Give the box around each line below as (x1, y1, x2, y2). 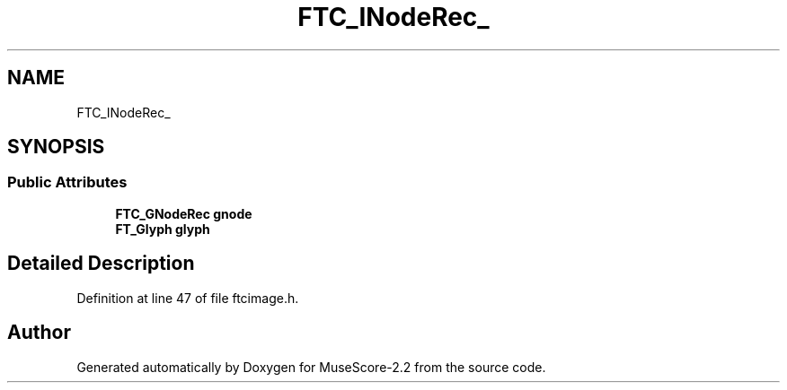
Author (7, 321, 71, 344)
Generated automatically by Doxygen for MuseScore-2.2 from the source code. (76, 359, 546, 375)
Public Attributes (7, 173, 128, 192)
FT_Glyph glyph (115, 221, 210, 237)
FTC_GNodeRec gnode (115, 205, 252, 221)
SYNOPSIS (7, 135, 105, 159)
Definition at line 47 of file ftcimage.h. (76, 290, 299, 306)
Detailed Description (7, 252, 195, 275)
